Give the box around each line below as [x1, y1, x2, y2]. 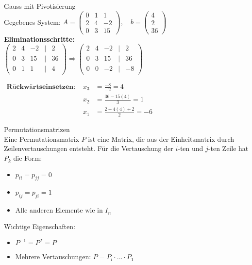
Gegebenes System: [4, 17, 61, 27]
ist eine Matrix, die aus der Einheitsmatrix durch [88, 133, 235, 144]
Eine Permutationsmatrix [4, 133, 79, 144]
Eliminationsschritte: [4, 33, 75, 44]
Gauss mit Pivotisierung [4, 1, 76, 11]
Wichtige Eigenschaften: [4, 221, 75, 231]
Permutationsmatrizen [4, 124, 70, 134]
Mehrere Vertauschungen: [15, 251, 91, 262]
